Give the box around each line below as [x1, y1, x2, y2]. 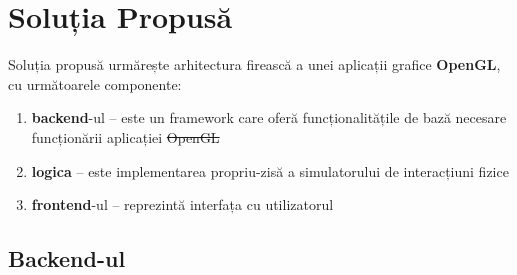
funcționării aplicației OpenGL [31, 126, 220, 147]
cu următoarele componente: [8, 73, 182, 94]
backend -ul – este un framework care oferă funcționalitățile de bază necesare [31, 107, 507, 128]
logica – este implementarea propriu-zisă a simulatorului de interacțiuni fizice [31, 160, 509, 181]
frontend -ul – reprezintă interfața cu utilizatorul [31, 194, 334, 215]
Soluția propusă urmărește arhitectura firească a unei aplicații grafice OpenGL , [8, 54, 501, 75]
